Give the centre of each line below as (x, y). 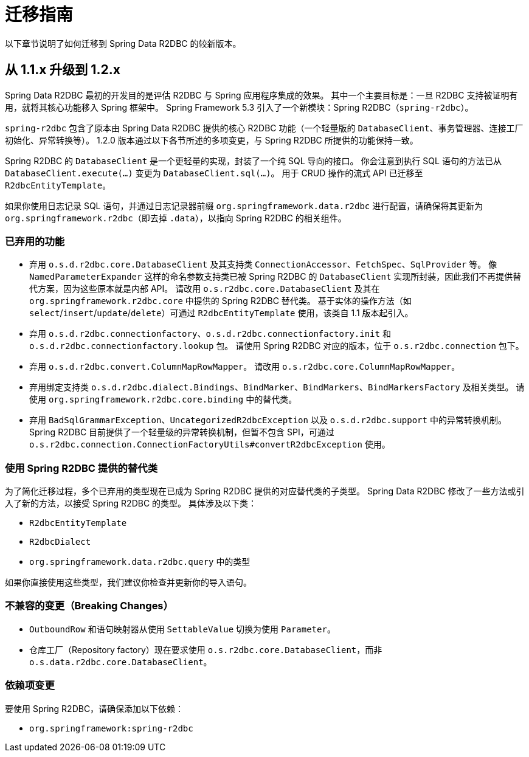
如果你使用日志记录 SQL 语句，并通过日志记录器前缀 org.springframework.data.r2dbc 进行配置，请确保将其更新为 (244, 206)
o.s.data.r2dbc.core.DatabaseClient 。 (121, 662)
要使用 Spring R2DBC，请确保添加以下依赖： (95, 708)
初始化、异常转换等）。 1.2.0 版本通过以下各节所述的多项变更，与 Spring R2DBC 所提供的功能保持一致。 (212, 140)
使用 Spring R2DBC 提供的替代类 (81, 468)
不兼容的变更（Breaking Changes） (89, 606)
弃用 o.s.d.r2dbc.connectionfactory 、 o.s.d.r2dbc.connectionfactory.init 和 (210, 334)
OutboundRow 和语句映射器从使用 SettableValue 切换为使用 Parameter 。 (182, 629)
